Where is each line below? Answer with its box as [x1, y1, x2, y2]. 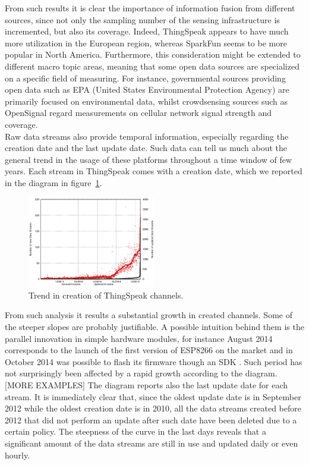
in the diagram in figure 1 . [5, 176, 102, 188]
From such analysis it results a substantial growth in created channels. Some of [5, 309, 292, 321]
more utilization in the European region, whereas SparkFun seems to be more [5, 36, 287, 49]
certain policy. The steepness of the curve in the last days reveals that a [5, 425, 266, 438]
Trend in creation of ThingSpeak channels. [29, 288, 184, 301]
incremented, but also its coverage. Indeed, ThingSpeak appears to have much [5, 25, 289, 37]
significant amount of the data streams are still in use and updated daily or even [5, 436, 298, 449]
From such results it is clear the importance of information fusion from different [5, 2, 295, 14]
